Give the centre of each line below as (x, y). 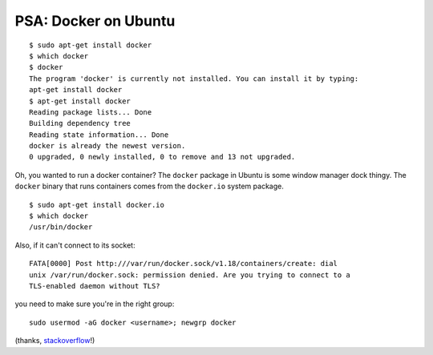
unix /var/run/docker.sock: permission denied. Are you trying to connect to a (190, 275)
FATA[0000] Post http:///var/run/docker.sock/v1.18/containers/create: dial (184, 264)
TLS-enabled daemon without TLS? (95, 286)
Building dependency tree (80, 123)
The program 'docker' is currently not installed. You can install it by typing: (194, 79)
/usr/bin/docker (61, 227)
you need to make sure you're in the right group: (95, 304)
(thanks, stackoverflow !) (55, 341)
